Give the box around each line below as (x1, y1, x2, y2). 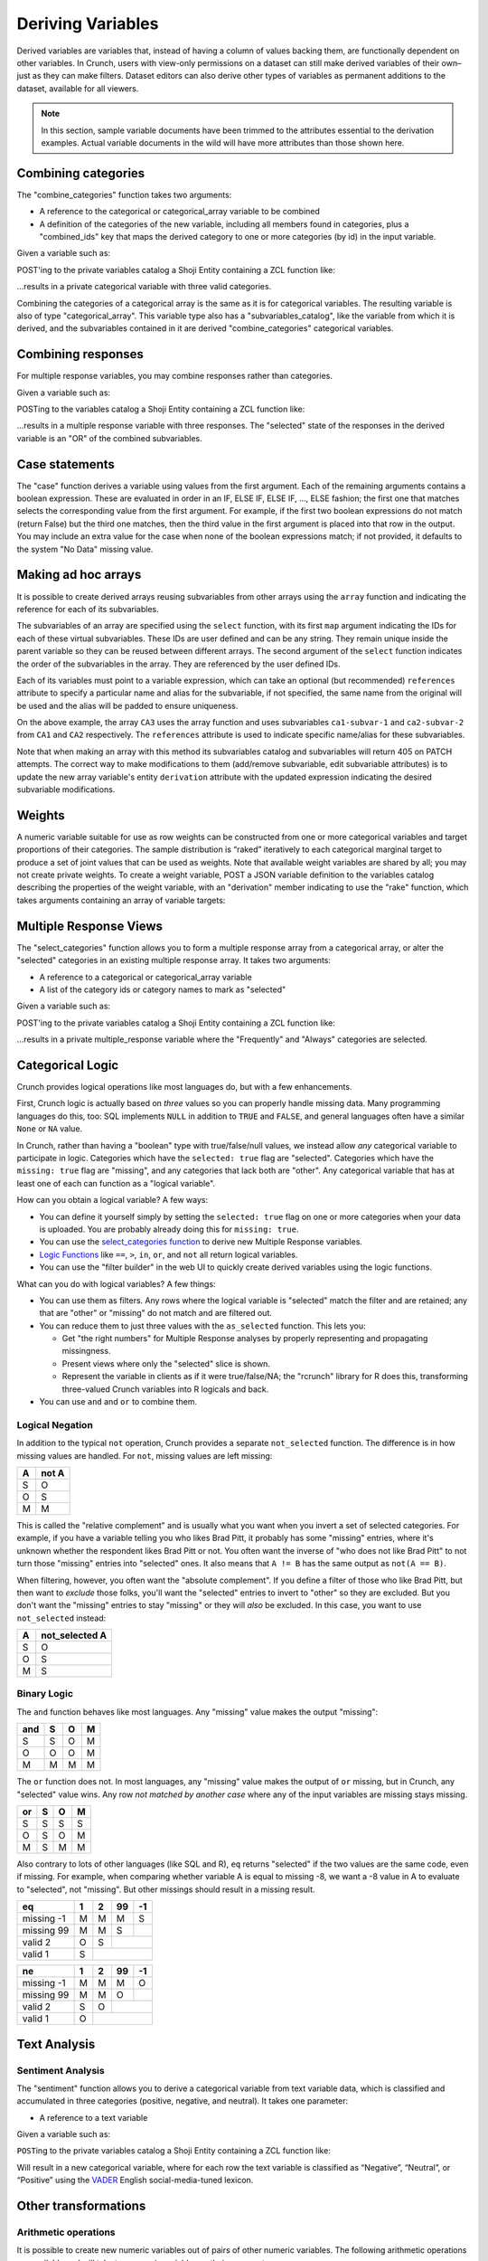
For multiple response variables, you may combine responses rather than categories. (16, 371, 333, 382)
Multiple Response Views (16, 918, 163, 933)
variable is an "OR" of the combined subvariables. (16, 432, 202, 443)
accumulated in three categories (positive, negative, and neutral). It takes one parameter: (16, 2095, 348, 2106)
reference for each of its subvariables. (16, 603, 159, 614)
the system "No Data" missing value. (16, 544, 154, 554)
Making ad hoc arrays (16, 567, 142, 582)
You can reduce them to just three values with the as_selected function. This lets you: (39, 1320, 366, 1331)
